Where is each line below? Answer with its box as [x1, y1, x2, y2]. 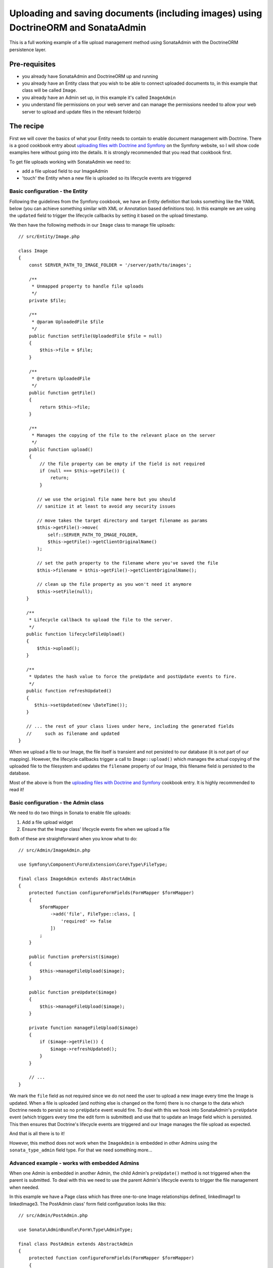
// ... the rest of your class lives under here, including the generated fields [26, 723, 235, 729]
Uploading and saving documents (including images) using [9, 8, 262, 19]
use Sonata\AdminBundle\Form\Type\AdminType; [18, 1226, 133, 1232]
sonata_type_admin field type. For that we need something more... [9, 1147, 153, 1153]
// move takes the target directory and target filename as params [37, 517, 208, 523]
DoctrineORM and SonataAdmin [9, 22, 147, 33]
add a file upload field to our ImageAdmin [22, 168, 108, 174]
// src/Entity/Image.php [18, 234, 80, 239]
